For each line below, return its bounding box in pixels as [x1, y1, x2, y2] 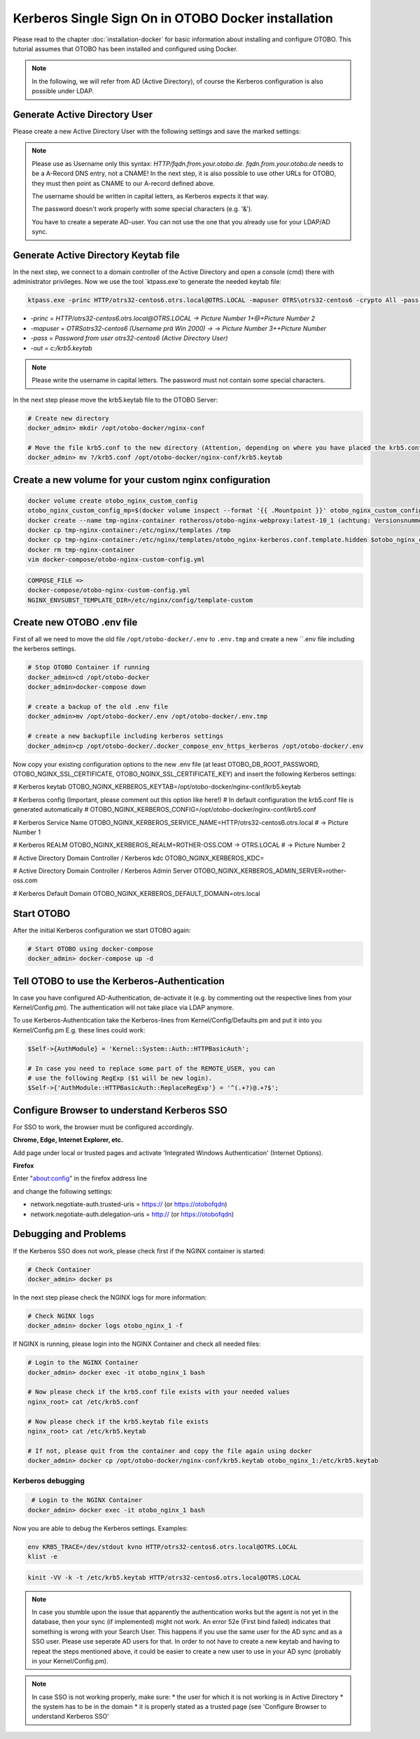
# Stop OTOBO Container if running [27, 663, 150, 671]
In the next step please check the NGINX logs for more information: [13, 1293, 207, 1302]
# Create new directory [27, 414, 110, 422]
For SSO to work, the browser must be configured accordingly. [13, 1122, 194, 1131]
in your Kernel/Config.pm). [31, 1656, 108, 1665]
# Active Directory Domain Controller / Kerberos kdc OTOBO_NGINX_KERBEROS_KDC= [13, 854, 265, 862]
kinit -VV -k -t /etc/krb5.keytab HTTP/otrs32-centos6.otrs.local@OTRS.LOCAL [27, 1574, 301, 1581]
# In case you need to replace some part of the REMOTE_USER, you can [27, 1064, 276, 1072]
